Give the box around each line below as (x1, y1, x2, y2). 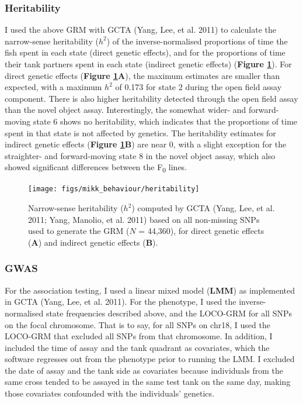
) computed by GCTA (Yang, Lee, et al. (131, 202, 275, 214)
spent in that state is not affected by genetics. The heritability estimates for (5, 126, 276, 139)
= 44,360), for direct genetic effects (138, 225, 264, 237)
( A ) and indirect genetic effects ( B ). (28, 236, 158, 248)
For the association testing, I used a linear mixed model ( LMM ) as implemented (5, 284, 295, 296)
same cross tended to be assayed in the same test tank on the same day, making (5, 376, 291, 388)
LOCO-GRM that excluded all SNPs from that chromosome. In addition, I (5, 330, 273, 342)
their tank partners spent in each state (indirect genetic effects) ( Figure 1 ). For (5, 58, 292, 70)
